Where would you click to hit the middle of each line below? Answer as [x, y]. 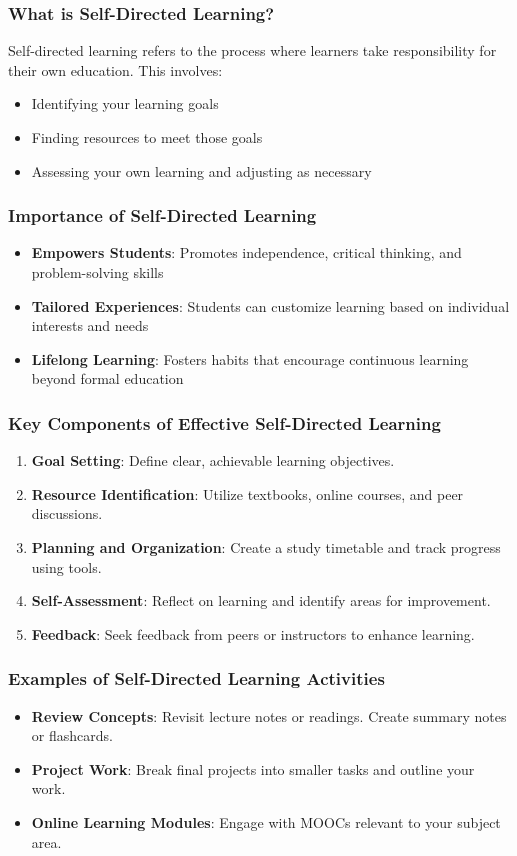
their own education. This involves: [115, 69]
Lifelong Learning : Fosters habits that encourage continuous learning [250, 358]
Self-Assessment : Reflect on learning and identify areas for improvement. [261, 600]
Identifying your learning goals [125, 103]
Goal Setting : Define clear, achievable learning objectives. [213, 460]
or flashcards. [72, 735]
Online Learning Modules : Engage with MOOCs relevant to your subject [266, 821]
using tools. [66, 566]
